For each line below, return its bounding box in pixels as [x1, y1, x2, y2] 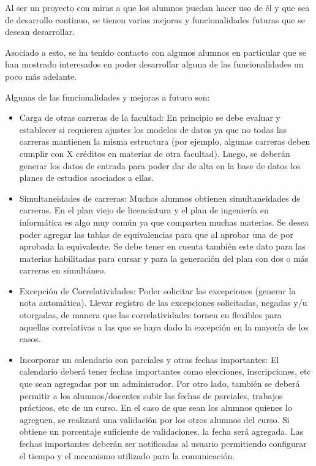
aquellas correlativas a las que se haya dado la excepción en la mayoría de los [19, 320, 309, 333]
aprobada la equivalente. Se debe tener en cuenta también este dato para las [19, 240, 306, 253]
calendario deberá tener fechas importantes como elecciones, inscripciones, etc [19, 365, 311, 378]
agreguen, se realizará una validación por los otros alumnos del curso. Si [19, 413, 290, 426]
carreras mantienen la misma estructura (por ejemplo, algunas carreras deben [19, 135, 310, 148]
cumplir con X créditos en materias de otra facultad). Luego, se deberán [19, 147, 290, 159]
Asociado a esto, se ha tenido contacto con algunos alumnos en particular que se [5, 45, 307, 58]
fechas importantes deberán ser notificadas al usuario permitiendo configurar [19, 437, 307, 449]
